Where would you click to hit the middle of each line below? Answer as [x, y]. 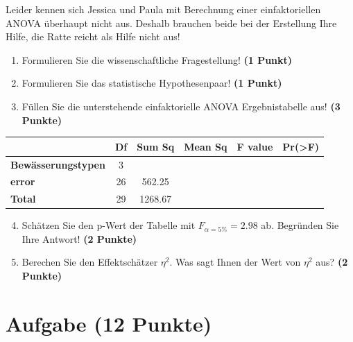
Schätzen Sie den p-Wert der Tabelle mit [109, 225]
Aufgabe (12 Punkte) [109, 323]
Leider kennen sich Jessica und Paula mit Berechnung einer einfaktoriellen [163, 9]
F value [255, 146]
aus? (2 [332, 262]
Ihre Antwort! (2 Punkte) [79, 238]
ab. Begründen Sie [300, 225]
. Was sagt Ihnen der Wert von [235, 262]
